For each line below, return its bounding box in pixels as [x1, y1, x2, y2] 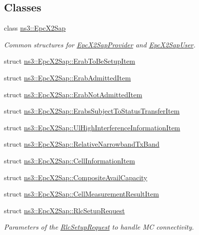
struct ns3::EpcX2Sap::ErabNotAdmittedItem [4, 89, 142, 99]
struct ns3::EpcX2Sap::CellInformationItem [4, 155, 135, 165]
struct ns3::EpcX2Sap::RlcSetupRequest [4, 205, 125, 215]
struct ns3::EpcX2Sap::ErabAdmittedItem [4, 72, 131, 82]
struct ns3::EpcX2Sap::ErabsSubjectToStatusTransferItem [4, 106, 180, 116]
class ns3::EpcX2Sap [4, 23, 66, 33]
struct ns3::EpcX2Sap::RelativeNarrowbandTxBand [4, 139, 159, 149]
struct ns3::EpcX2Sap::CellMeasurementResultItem [4, 189, 159, 199]
